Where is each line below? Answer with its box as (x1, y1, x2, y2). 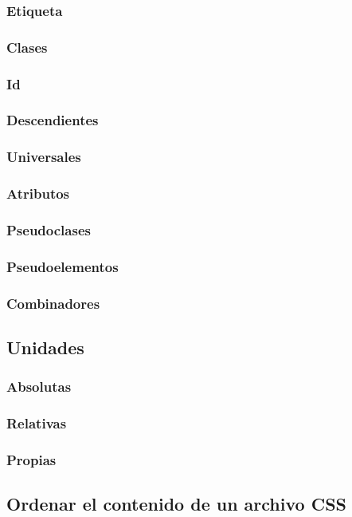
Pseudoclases (6, 219, 91, 239)
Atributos (6, 184, 70, 203)
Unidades (6, 334, 84, 359)
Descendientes (6, 110, 99, 130)
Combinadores (6, 293, 100, 313)
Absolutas (6, 377, 72, 397)
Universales (6, 147, 81, 167)
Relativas (6, 413, 67, 433)
